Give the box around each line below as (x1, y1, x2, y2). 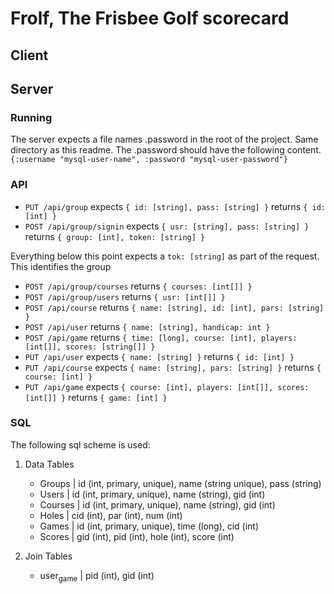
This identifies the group (10, 260, 112, 272)
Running (10, 110, 53, 124)
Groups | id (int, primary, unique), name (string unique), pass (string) (39, 477, 322, 489)
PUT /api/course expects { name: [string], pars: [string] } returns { (24, 361, 322, 373)
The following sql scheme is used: (10, 438, 151, 451)
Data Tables (24, 458, 75, 470)
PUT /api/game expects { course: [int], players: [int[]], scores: (24, 380, 310, 392)
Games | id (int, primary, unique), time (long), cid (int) (39, 520, 260, 532)
